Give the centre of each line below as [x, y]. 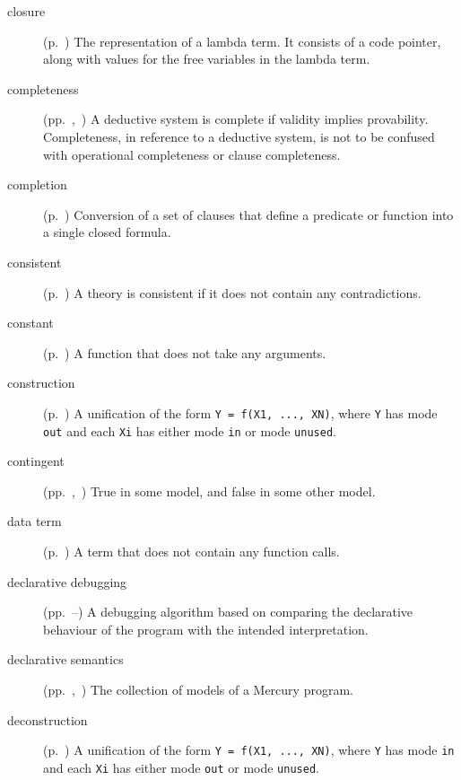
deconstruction [48, 719]
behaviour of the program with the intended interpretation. [206, 629]
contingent [36, 461]
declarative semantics [65, 659]
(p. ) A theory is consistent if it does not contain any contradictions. [232, 292]
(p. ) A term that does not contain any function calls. [191, 551]
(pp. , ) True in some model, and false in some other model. [209, 491]
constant [30, 323]
